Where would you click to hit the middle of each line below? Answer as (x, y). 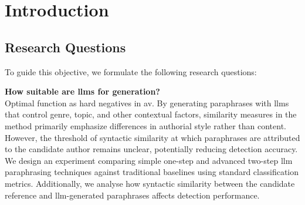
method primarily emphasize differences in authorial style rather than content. (145, 125)
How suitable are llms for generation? (82, 91)
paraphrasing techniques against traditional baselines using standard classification (152, 172)
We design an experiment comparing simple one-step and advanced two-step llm (149, 160)
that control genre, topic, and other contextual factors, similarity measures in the (151, 114)
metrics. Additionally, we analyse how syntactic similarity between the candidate (150, 183)
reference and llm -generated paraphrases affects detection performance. (132, 195)
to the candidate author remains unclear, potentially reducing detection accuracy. (151, 149)
